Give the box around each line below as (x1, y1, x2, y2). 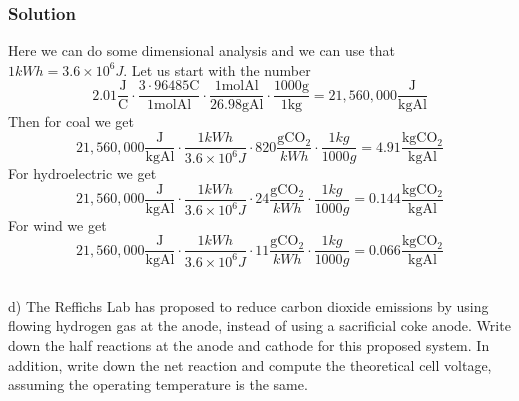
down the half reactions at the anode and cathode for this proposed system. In (8, 335, 490, 356)
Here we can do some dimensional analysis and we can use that (8, 40, 395, 61)
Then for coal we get (8, 111, 135, 132)
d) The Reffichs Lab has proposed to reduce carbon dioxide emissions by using (8, 295, 489, 316)
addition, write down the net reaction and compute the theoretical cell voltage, (8, 354, 492, 375)
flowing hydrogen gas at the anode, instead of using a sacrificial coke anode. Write (8, 315, 511, 336)
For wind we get (8, 214, 107, 235)
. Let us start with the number (123, 59, 311, 80)
